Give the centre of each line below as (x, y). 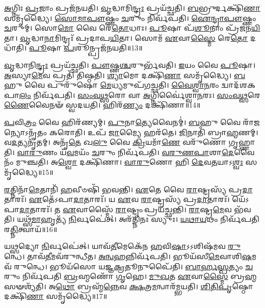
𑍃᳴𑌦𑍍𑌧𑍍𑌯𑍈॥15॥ (29, 172)
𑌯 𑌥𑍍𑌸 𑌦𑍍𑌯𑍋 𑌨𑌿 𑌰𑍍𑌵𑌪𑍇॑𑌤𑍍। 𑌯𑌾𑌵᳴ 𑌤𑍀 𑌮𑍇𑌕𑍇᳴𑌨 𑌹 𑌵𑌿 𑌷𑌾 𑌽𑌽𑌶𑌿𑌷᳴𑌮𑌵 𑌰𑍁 (123, 246)
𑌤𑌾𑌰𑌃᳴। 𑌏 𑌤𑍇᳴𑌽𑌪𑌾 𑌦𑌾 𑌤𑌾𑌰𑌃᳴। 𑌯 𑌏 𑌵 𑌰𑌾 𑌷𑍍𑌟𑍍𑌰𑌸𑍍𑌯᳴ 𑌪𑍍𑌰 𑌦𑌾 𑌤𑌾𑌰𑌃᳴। (117, 199)
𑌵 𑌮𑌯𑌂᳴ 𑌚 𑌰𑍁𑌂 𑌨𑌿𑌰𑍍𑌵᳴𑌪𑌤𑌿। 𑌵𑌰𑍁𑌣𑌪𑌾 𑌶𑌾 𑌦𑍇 (150, 152)
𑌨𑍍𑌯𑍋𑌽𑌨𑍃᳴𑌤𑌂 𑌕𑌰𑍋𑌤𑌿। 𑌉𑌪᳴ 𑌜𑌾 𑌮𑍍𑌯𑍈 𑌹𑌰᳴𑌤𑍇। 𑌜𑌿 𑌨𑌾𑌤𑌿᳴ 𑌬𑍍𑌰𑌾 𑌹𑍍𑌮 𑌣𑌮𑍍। (131, 132)
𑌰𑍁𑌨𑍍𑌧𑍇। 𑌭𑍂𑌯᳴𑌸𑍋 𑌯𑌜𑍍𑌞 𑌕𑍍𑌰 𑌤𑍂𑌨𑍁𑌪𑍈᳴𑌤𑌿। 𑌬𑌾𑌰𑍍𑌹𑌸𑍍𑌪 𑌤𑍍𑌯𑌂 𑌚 (134, 266)
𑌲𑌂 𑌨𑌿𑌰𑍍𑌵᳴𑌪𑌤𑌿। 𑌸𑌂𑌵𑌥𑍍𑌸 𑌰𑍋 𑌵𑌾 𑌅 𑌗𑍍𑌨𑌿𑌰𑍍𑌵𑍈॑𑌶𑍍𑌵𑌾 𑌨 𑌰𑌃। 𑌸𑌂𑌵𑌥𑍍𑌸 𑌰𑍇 (140, 95)
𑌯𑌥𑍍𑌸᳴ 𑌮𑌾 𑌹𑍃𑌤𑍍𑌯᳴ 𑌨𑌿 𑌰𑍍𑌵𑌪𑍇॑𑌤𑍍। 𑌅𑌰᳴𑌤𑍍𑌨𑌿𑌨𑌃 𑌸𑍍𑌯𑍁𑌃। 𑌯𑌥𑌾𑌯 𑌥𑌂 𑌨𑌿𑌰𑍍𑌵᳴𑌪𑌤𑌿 (138, 219)
